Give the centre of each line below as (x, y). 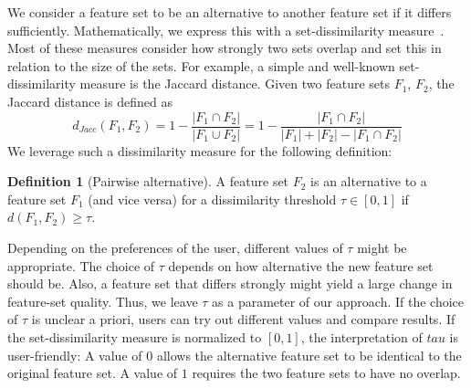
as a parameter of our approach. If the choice (338, 301)
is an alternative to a (369, 181)
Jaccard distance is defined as (90, 101)
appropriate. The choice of (81, 265)
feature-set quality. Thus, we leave (103, 301)
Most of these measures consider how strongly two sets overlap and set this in (225, 48)
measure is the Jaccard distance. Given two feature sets (235, 84)
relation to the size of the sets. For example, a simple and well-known (201, 65)
